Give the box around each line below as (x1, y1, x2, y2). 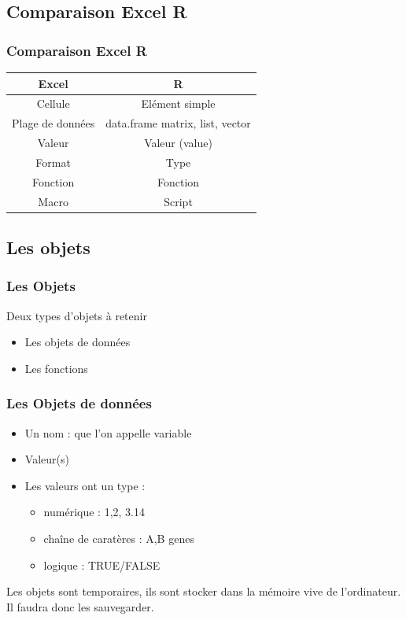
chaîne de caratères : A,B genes (43, 530, 194, 547)
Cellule (36, 95, 70, 112)
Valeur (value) (144, 135, 212, 151)
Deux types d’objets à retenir (6, 307, 147, 323)
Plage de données (12, 115, 95, 131)
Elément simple (141, 95, 216, 112)
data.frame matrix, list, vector (105, 115, 251, 131)
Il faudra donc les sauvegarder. (6, 598, 154, 614)
